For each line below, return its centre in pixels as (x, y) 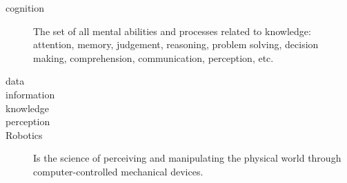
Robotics (24, 134)
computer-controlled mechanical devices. (118, 171)
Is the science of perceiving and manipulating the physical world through (187, 158)
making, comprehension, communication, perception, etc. (153, 57)
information (30, 94)
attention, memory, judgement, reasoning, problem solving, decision (176, 44)
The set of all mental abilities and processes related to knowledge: (172, 31)
